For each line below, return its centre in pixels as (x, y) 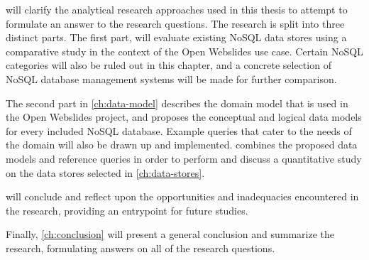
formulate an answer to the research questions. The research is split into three (175, 23)
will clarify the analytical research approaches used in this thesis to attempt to (177, 9)
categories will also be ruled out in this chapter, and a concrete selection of (169, 65)
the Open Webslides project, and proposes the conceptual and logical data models (184, 117)
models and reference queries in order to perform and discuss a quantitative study (184, 158)
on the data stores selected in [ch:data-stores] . (105, 172)
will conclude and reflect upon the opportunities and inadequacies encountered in (182, 196)
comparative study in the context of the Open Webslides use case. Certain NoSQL (184, 51)
